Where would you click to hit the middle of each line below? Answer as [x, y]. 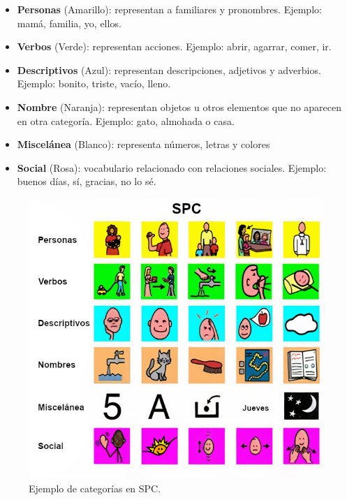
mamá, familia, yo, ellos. [69, 23]
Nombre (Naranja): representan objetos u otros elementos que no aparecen [179, 106]
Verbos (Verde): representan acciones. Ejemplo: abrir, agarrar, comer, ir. [174, 46]
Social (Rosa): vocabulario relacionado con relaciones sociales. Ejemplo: [172, 167]
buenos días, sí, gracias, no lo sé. [87, 181]
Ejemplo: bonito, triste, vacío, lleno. [94, 83]
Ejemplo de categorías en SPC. [95, 488]
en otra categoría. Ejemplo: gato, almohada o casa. [126, 120]
